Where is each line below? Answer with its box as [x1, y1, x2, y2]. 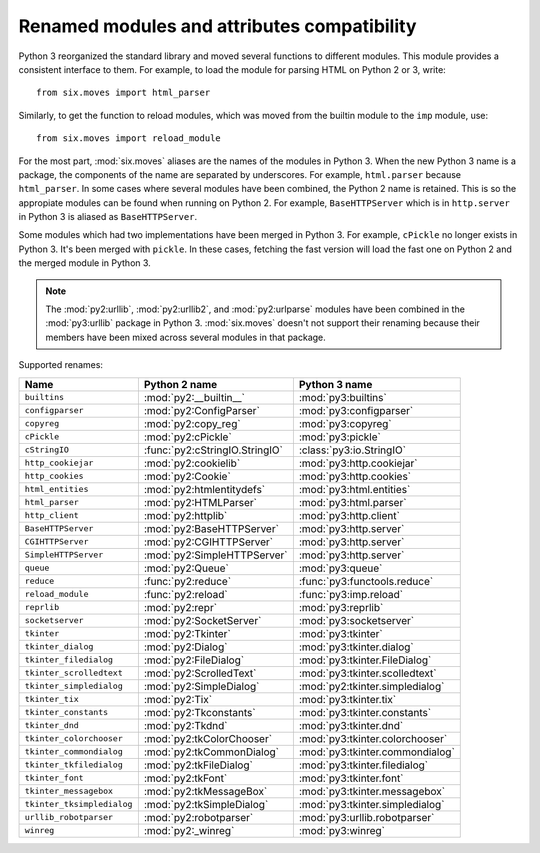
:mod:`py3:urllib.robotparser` [298, 810, 435, 824]
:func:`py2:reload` [143, 587, 229, 601]
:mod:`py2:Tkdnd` [143, 718, 228, 732]
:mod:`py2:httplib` [143, 508, 228, 522]
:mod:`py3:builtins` [298, 390, 387, 404]
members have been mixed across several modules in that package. [45, 331, 327, 343]
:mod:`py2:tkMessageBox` [143, 784, 268, 798]
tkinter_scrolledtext [24, 668, 124, 679]
